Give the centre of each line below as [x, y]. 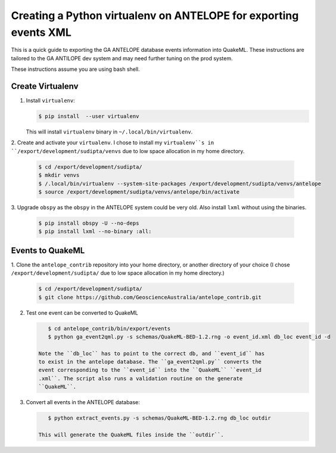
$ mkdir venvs [59, 175]
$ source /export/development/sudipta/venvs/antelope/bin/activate [139, 192]
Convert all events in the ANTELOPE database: [83, 402]
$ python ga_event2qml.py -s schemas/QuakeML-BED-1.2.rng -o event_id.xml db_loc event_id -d [189, 336]
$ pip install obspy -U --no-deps [89, 223]
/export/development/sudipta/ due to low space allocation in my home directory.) [118, 273]
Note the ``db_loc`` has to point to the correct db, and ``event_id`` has [152, 353]
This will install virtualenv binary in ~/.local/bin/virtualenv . [109, 132]
